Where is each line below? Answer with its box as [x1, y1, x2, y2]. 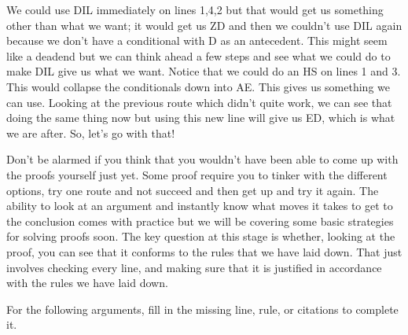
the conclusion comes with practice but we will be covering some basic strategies [6, 212, 394, 229]
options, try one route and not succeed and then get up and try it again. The [6, 182, 379, 198]
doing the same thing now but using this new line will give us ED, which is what [6, 109, 395, 126]
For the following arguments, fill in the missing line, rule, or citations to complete [6, 300, 399, 317]
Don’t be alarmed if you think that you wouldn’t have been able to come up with [6, 151, 399, 167]
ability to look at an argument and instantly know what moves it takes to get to [6, 197, 393, 214]
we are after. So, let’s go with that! [6, 124, 175, 141]
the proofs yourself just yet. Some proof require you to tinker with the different [6, 166, 388, 182]
